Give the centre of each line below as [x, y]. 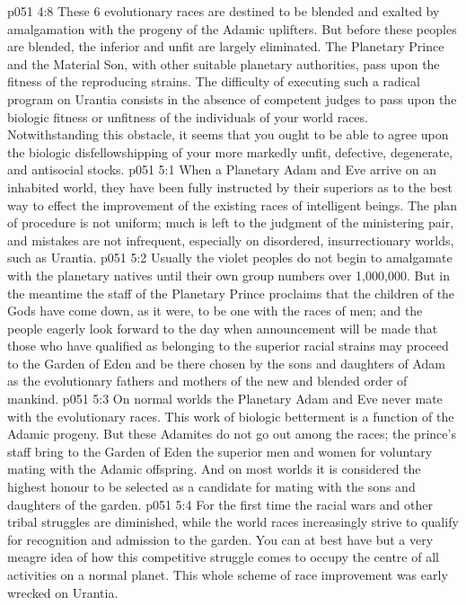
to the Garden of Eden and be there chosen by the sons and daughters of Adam [226, 363]
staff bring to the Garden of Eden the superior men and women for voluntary [220, 451]
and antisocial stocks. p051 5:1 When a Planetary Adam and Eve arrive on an [222, 169]
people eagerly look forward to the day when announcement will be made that [223, 328]
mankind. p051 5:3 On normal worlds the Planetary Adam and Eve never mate [225, 399]
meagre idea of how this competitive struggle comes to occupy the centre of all [223, 557]
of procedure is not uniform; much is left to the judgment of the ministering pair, [231, 222]
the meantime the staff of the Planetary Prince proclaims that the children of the [231, 293]
